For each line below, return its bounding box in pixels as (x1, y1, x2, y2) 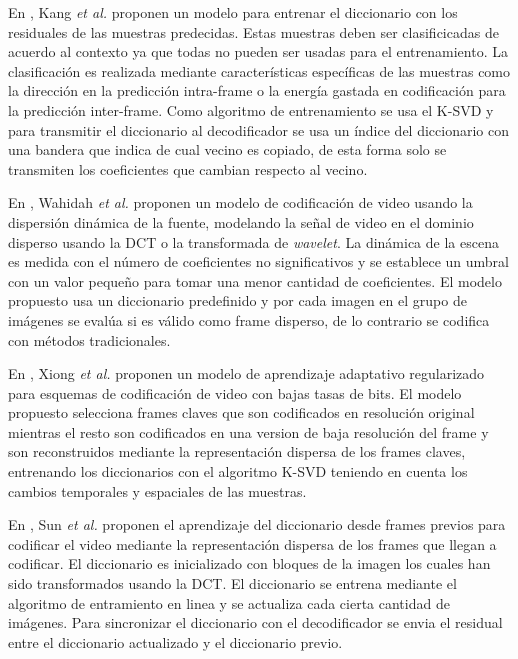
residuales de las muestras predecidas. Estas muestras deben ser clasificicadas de (8, 21, 499, 42)
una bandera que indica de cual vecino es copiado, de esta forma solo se (8, 139, 447, 160)
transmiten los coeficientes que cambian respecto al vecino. (8, 158, 368, 179)
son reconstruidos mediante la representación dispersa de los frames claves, (8, 441, 466, 462)
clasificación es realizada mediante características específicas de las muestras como (8, 60, 511, 81)
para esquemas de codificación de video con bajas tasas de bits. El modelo (8, 382, 462, 403)
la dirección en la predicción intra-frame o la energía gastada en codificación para (8, 80, 506, 101)
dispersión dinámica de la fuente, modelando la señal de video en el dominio (8, 211, 474, 232)
